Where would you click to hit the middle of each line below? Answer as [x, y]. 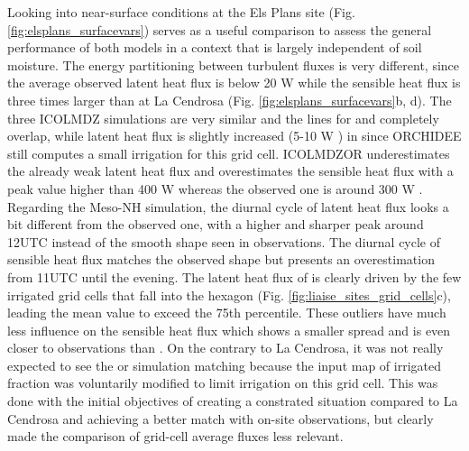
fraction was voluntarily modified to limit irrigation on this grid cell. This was [223, 383]
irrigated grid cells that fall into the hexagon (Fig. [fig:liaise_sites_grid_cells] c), [229, 295]
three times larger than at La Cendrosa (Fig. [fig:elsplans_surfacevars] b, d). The [230, 100]
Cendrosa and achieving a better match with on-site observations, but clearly [221, 418]
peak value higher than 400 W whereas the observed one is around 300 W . [215, 188]
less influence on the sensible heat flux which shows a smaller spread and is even [229, 330]
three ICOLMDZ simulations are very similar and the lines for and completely [223, 118]
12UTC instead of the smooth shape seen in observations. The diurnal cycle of [224, 241]
